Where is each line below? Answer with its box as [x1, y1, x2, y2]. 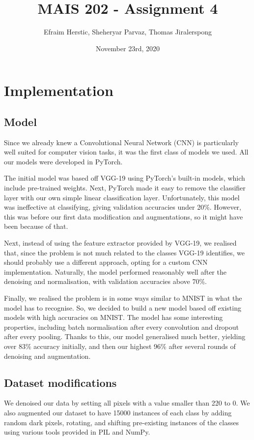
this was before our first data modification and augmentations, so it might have [4, 211, 243, 221]
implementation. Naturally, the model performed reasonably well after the [4, 266, 226, 277]
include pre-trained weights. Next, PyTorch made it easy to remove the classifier [4, 183, 246, 193]
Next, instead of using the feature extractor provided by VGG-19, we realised [4, 238, 237, 248]
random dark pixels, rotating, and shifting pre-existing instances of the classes [4, 417, 239, 427]
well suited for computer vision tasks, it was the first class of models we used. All [4, 147, 249, 157]
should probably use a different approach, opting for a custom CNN [4, 257, 208, 267]
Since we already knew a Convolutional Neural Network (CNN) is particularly [4, 137, 239, 147]
